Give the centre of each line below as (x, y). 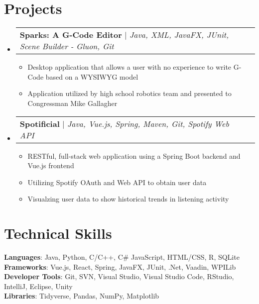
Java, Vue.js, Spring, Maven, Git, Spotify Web (148, 123)
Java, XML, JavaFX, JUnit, (179, 35)
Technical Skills (58, 233)
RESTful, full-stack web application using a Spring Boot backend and (134, 155)
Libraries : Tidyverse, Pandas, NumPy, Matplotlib (82, 296)
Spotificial (40, 123)
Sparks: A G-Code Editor (71, 35)
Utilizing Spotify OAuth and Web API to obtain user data (117, 182)
